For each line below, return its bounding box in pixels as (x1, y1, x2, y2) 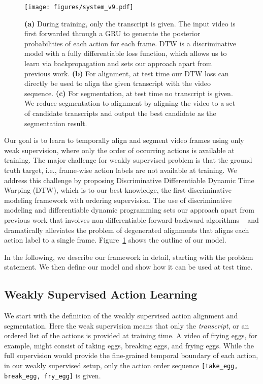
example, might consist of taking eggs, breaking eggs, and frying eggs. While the (4, 340, 254, 350)
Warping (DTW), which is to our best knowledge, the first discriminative (4, 185, 232, 195)
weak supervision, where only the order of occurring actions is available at (4, 144, 235, 155)
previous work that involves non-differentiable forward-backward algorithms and (4, 214, 259, 225)
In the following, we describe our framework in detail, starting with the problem (4, 251, 253, 262)
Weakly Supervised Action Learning (4, 286, 198, 302)
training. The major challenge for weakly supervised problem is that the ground (4, 155, 252, 165)
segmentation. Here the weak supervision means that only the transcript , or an (4, 320, 249, 331)
